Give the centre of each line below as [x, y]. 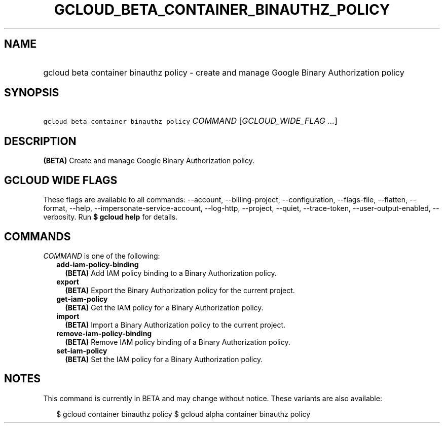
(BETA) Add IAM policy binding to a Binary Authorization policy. [171, 273]
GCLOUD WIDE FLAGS [61, 180]
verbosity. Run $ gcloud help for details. [110, 217]
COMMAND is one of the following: [102, 256]
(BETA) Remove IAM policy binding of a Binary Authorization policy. [178, 342]
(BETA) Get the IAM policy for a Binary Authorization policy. [164, 307]
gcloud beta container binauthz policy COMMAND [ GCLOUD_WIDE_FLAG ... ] [190, 121]
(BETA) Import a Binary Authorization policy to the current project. [175, 325]
